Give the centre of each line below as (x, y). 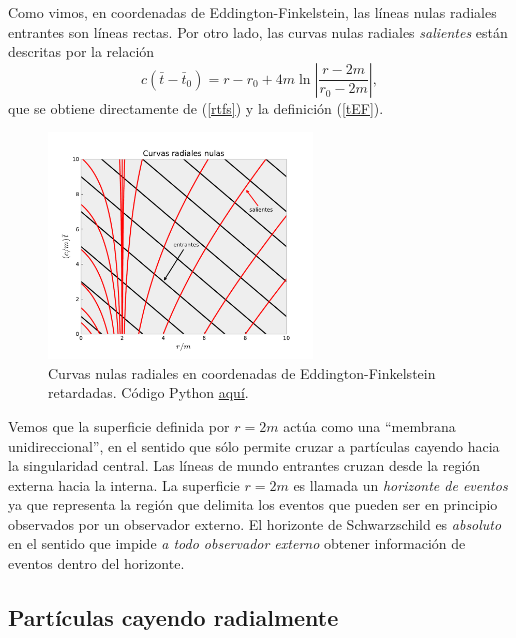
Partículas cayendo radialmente (173, 617)
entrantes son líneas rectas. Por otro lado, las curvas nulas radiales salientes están (258, 31)
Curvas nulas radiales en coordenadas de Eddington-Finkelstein (242, 372)
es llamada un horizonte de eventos (400, 484)
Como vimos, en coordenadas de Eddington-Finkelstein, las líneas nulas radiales (252, 12)
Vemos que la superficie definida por (119, 425)
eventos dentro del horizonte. (96, 563)
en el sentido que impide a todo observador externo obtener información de (237, 543)
